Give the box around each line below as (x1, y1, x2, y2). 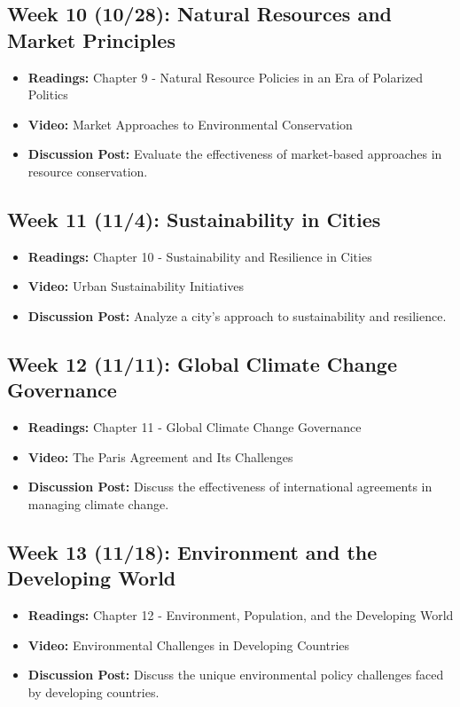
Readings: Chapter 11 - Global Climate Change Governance (27, 418, 362, 436)
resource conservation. (27, 161, 148, 180)
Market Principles (7, 26, 175, 53)
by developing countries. (27, 682, 160, 701)
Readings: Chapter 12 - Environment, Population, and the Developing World (27, 606, 454, 625)
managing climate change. (27, 494, 169, 513)
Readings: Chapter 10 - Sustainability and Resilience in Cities (27, 247, 372, 265)
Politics (27, 85, 68, 104)
